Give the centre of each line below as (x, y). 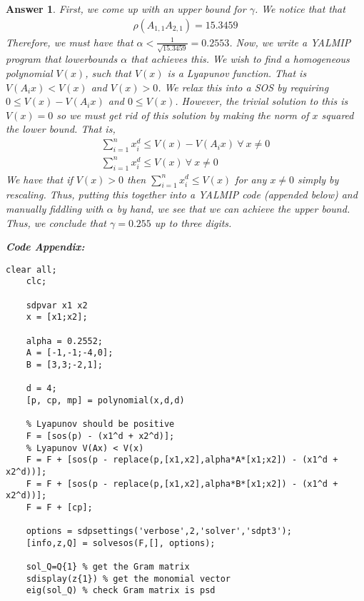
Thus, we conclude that (56, 222)
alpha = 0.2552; (65, 341)
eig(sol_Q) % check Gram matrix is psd (121, 591)
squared (338, 115)
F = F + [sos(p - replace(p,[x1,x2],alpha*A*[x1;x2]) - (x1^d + (182, 460)
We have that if (39, 179)
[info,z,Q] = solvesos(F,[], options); (121, 543)
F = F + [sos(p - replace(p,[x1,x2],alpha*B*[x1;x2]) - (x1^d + (182, 484)
